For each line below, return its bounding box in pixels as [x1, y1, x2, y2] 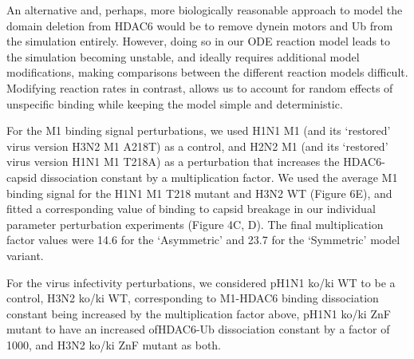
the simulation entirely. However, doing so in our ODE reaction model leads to [6, 33, 391, 49]
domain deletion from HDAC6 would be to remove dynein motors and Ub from [6, 17, 393, 34]
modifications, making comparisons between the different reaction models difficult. [6, 64, 408, 81]
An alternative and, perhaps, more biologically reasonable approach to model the [6, 2, 403, 18]
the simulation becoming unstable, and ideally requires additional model [6, 48, 360, 65]
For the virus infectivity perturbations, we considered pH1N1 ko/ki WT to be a [6, 274, 396, 290]
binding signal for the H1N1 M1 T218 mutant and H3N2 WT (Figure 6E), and [6, 184, 392, 201]
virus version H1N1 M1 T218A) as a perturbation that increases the [6, 153, 340, 170]
